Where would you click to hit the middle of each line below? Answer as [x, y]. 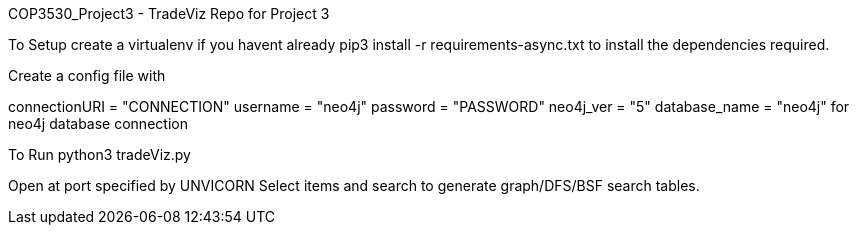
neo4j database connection [98, 123]
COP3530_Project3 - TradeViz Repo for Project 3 [169, 13]
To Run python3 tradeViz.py [99, 154]
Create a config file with [87, 75]
